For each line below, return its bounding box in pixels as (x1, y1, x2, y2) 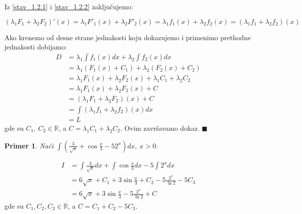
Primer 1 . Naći (4, 140, 54, 150)
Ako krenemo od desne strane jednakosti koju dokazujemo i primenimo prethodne (4, 32, 251, 42)
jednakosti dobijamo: (4, 42, 67, 52)
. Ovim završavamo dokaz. (120, 123, 200, 133)
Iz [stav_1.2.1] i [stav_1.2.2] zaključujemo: (4, 1, 133, 11)
